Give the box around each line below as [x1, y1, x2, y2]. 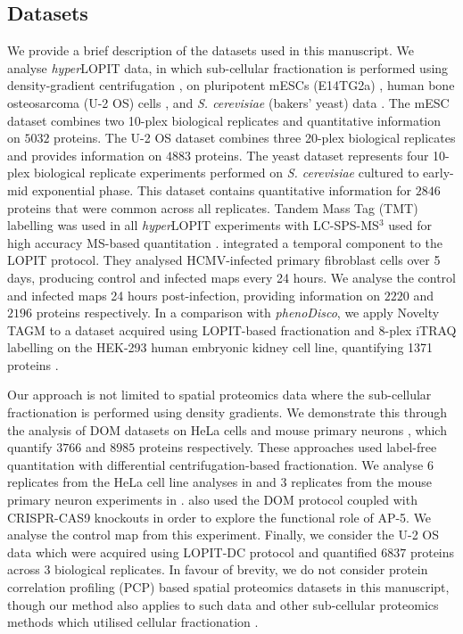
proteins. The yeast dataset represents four [194, 145, 429, 164]
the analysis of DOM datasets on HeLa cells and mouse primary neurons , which [7, 420, 447, 439]
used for [388, 216, 432, 235]
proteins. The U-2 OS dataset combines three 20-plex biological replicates [54, 128, 456, 147]
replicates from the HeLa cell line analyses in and [7, 473, 277, 491]
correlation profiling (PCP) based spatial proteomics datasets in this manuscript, [7, 578, 450, 597]
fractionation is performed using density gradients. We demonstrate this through [7, 403, 448, 422]
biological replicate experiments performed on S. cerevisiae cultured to [33, 163, 419, 182]
